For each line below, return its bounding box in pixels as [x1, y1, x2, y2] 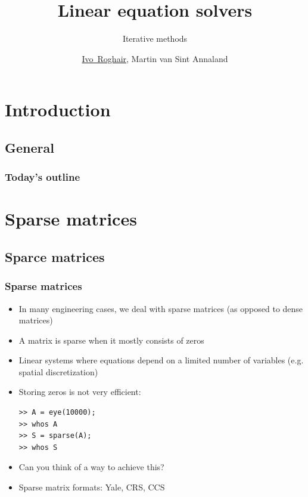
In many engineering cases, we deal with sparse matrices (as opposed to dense [18, 302, 303, 314]
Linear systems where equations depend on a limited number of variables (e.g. [18, 354, 304, 366]
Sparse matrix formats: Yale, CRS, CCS [18, 481, 165, 493]
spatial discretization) [18, 365, 98, 378]
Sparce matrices [5, 247, 105, 266]
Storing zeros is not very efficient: [18, 385, 141, 398]
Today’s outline [5, 169, 80, 184]
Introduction [5, 97, 111, 122]
